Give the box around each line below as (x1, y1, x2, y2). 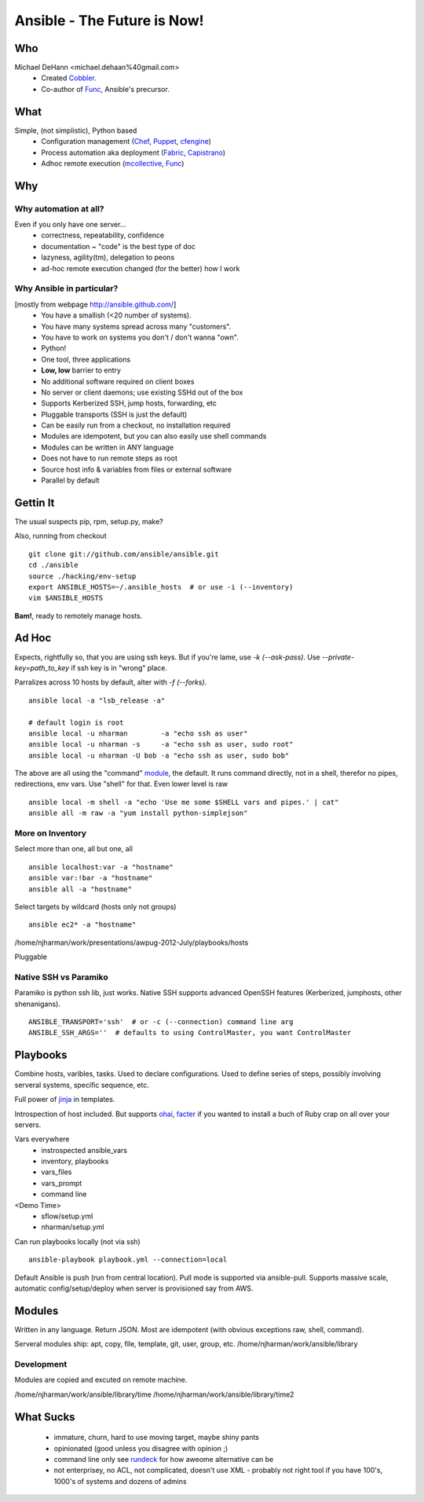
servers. (14, 1120, 42, 1129)
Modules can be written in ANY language (41, 443, 174, 452)
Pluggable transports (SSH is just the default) (41, 409, 188, 419)
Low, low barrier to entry (41, 365, 122, 375)
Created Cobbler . (41, 73, 97, 83)
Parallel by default (41, 476, 100, 485)
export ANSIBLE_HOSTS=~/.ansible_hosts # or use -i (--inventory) (28, 582, 294, 591)
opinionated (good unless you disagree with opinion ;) (53, 1443, 228, 1453)
